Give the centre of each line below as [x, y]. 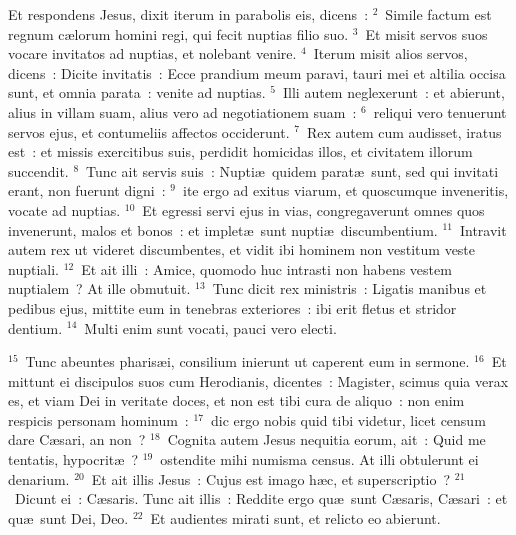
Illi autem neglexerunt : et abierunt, [394, 92]
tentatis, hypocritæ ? [73, 459]
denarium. [39, 478]
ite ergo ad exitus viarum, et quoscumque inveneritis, [345, 190]
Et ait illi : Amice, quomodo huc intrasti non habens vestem [266, 268]
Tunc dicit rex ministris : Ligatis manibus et [349, 288]
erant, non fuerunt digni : [87, 190]
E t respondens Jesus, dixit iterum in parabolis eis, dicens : [188, 14]
